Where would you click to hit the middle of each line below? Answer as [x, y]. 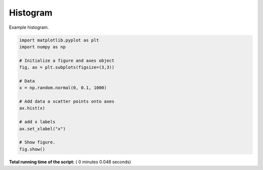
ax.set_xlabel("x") [42, 129]
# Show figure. [37, 142]
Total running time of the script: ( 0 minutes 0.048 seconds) [70, 162]
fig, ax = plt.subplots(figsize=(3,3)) [67, 67]
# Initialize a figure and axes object [67, 60]
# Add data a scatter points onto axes [67, 102]
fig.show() [32, 149]
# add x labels [37, 122]
